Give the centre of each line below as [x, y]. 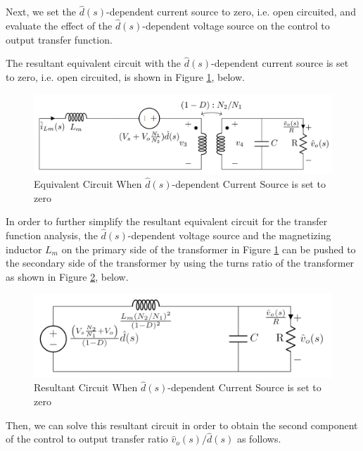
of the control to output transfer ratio [87, 439]
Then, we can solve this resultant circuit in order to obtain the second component [182, 425]
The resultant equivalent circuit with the [94, 63]
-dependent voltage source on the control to [236, 26]
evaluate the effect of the [59, 26]
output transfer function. [59, 39]
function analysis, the [52, 235]
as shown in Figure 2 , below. [67, 276]
